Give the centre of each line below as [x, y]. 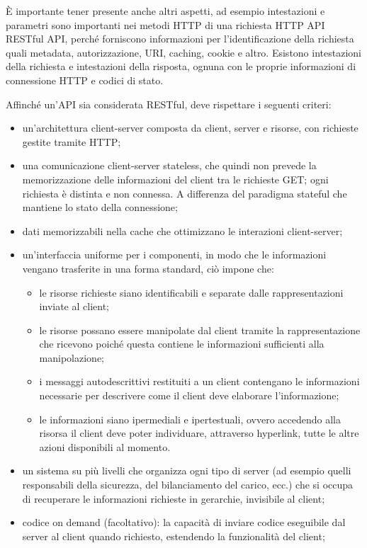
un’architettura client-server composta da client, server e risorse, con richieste [190, 128]
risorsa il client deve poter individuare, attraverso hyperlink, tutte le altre [199, 433]
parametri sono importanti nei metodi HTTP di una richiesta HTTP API [165, 24]
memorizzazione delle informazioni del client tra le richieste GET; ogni [175, 179]
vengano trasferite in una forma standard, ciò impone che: [148, 268]
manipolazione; [72, 357]
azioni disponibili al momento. [105, 446]
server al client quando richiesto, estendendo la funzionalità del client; [174, 536]
